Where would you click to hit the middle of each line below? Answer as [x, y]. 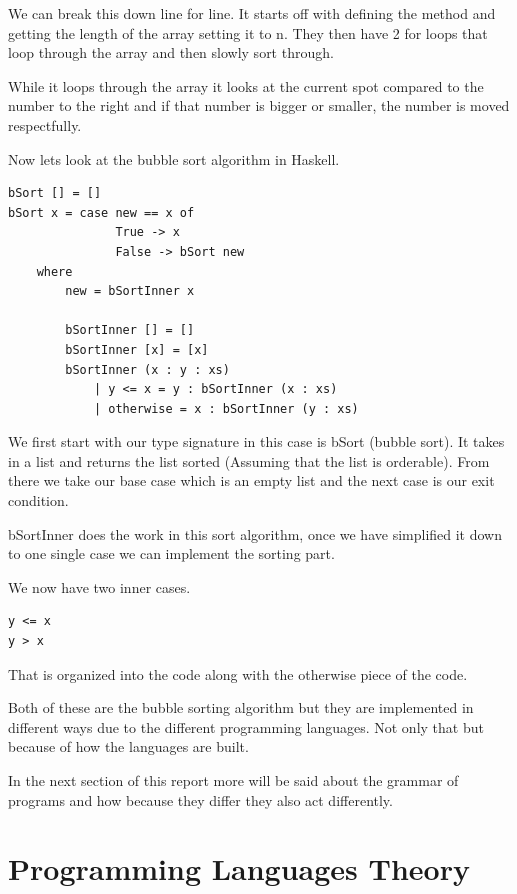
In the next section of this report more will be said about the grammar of [233, 780]
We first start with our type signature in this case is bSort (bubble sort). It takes [256, 441]
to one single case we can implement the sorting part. [171, 553]
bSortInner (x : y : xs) [147, 369]
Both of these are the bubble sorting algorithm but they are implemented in [241, 707]
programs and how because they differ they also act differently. [200, 799]
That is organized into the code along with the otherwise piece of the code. [238, 673]
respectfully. [45, 124]
